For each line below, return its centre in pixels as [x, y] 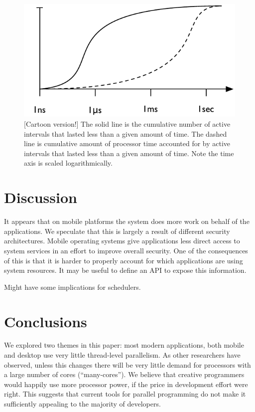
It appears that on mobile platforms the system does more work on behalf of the [127, 221]
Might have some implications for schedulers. [72, 287]
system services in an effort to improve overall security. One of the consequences [126, 250]
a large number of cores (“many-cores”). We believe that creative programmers [124, 374]
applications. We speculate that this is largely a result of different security [117, 231]
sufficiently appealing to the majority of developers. [82, 404]
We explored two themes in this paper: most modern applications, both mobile [124, 345]
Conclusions [46, 321]
